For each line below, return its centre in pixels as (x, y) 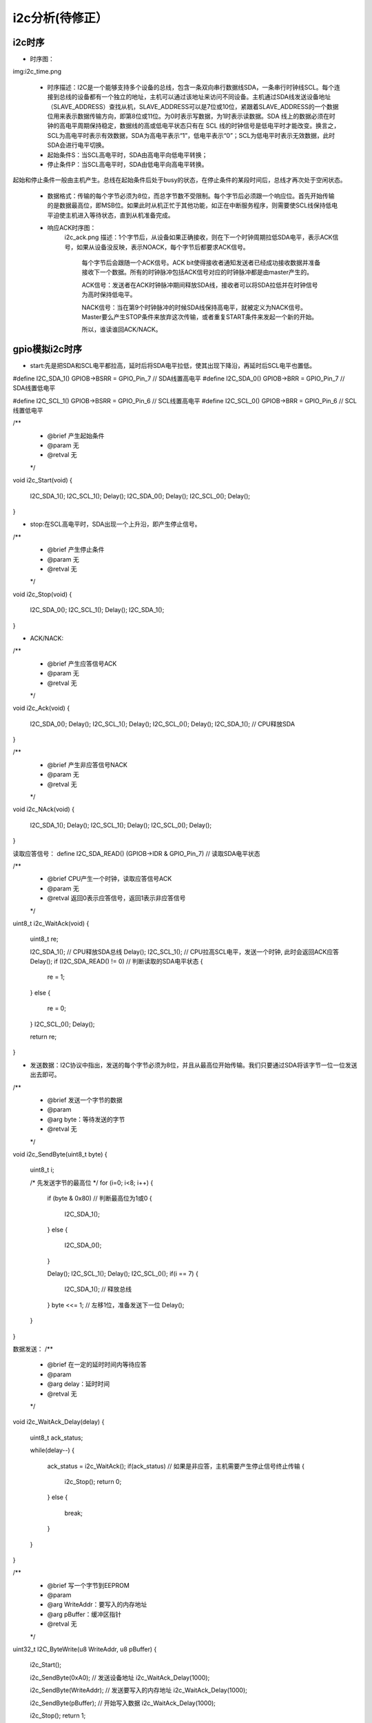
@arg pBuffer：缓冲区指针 (84, 1614)
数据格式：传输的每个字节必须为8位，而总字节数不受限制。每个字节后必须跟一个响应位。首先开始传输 (191, 196)
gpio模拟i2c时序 (48, 349)
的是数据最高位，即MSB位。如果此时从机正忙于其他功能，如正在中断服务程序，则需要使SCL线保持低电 (192, 205)
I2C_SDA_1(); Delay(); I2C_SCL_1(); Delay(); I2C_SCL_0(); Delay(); (121, 825)
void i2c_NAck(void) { (44, 809)
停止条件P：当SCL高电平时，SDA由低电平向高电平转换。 (127, 164)
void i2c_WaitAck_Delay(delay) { (59, 1422)
